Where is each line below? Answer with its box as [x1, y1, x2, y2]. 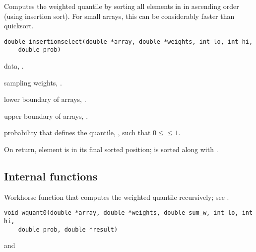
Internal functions [4, 168, 98, 184]
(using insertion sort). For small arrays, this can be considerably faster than [4, 10, 235, 21]
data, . [4, 61, 24, 71]
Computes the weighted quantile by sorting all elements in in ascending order [4, 1, 239, 11]
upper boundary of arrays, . [4, 110, 88, 121]
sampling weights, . [4, 77, 62, 87]
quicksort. [4, 20, 34, 31]
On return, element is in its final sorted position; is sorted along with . [4, 144, 218, 155]
